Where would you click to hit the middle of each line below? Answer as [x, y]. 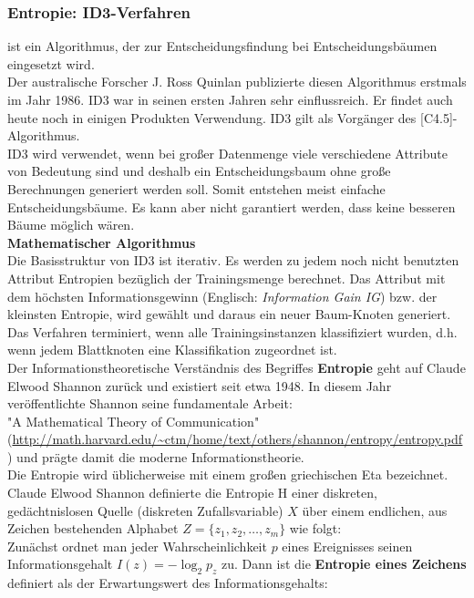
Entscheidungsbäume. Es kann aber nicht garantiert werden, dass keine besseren [232, 206]
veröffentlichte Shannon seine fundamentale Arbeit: [150, 403]
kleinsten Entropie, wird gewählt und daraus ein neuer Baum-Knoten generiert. [229, 314]
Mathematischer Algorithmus [102, 242]
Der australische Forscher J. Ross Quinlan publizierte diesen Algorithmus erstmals [237, 82]
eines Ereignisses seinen [347, 546]
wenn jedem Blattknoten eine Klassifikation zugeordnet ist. [172, 350]
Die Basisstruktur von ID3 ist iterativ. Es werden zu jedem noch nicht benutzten [233, 260]
